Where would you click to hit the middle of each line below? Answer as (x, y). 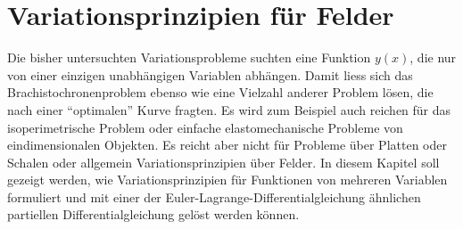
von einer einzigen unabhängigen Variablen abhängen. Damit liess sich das (210, 74)
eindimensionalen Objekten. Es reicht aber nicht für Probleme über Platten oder (227, 145)
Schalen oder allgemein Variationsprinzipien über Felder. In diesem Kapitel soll (223, 162)
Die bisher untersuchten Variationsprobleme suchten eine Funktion (189, 57)
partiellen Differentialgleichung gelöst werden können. (153, 214)
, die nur (433, 57)
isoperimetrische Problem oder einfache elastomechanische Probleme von (205, 127)
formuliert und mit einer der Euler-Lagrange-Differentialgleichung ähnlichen (214, 196)
